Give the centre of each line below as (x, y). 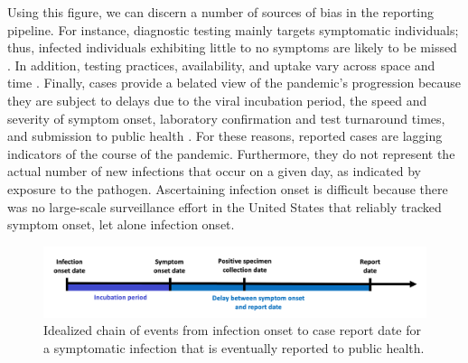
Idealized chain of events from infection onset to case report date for (233, 330)
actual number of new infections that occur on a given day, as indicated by (214, 171)
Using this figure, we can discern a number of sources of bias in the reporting (221, 12)
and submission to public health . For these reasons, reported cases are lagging (225, 136)
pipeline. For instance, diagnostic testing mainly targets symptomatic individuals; (233, 29)
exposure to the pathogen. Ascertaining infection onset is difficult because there (228, 188)
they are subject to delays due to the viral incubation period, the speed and (217, 100)
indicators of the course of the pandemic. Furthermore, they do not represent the (231, 153)
